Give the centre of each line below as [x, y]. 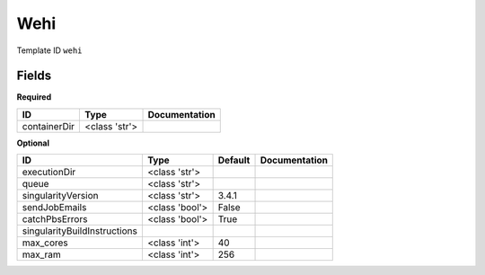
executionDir [49, 173]
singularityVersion [60, 196]
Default [234, 160]
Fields [34, 76]
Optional [33, 143]
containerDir [48, 126]
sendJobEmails [54, 208]
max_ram [42, 254]
